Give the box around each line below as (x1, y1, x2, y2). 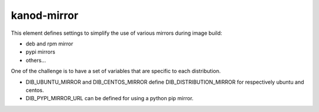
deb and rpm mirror (25, 40, 73, 47)
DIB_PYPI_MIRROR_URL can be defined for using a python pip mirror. (25, 95, 194, 102)
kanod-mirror (11, 9, 79, 22)
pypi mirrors (25, 48, 56, 55)
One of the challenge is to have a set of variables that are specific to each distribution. (11, 68, 221, 75)
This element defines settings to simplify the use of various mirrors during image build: (11, 29, 223, 37)
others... (25, 57, 47, 64)
